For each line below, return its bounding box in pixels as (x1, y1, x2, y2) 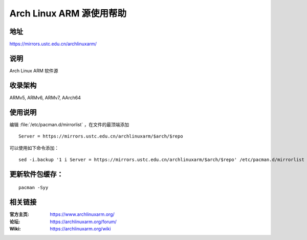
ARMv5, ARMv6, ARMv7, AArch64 (9, 94, 81, 101)
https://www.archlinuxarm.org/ (50, 211, 115, 217)
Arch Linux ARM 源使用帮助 (9, 8, 127, 19)
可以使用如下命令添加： (9, 145, 59, 151)
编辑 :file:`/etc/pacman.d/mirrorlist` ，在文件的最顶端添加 (9, 121, 129, 128)
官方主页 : (9, 211, 29, 217)
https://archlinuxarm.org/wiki (50, 226, 111, 232)
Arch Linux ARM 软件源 (9, 67, 58, 74)
